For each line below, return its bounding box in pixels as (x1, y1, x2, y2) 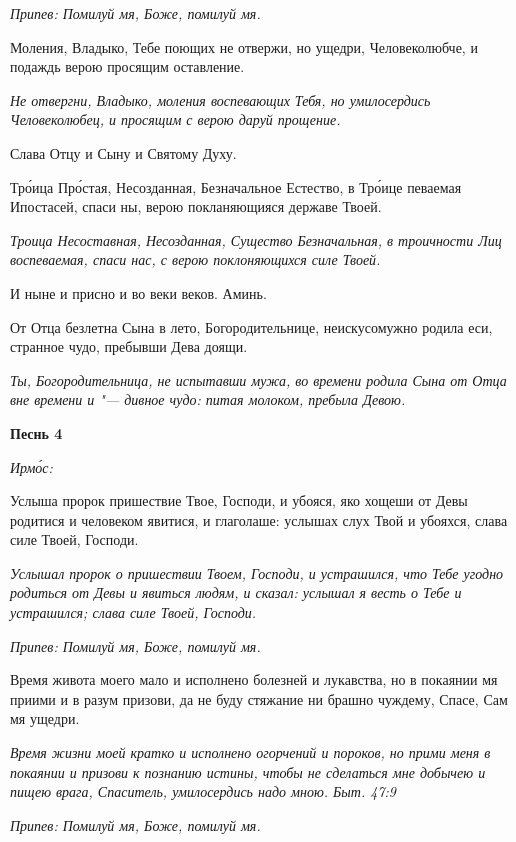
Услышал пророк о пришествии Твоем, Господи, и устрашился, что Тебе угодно (10, 562, 504, 583)
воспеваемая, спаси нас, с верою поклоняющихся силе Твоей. (10, 249, 381, 270)
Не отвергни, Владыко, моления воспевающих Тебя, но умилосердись (10, 89, 431, 110)
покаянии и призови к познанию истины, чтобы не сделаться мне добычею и (10, 761, 486, 782)
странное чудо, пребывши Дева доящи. (10, 336, 248, 357)
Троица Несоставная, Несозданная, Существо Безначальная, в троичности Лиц (10, 229, 502, 250)
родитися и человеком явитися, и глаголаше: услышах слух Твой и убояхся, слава (10, 509, 508, 530)
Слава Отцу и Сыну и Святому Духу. (10, 142, 237, 163)
